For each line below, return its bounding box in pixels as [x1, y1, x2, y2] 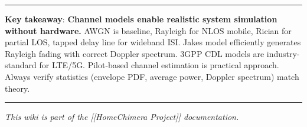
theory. [5, 82, 30, 94]
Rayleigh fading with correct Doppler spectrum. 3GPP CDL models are [5, 47, 264, 59]
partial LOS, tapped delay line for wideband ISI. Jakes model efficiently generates [5, 36, 301, 48]
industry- [266, 47, 300, 59]
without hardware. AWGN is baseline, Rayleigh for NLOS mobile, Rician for [5, 24, 292, 36]
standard [5, 59, 37, 71]
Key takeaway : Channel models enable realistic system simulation [5, 13, 277, 25]
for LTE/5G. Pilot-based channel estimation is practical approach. [39, 59, 279, 71]
